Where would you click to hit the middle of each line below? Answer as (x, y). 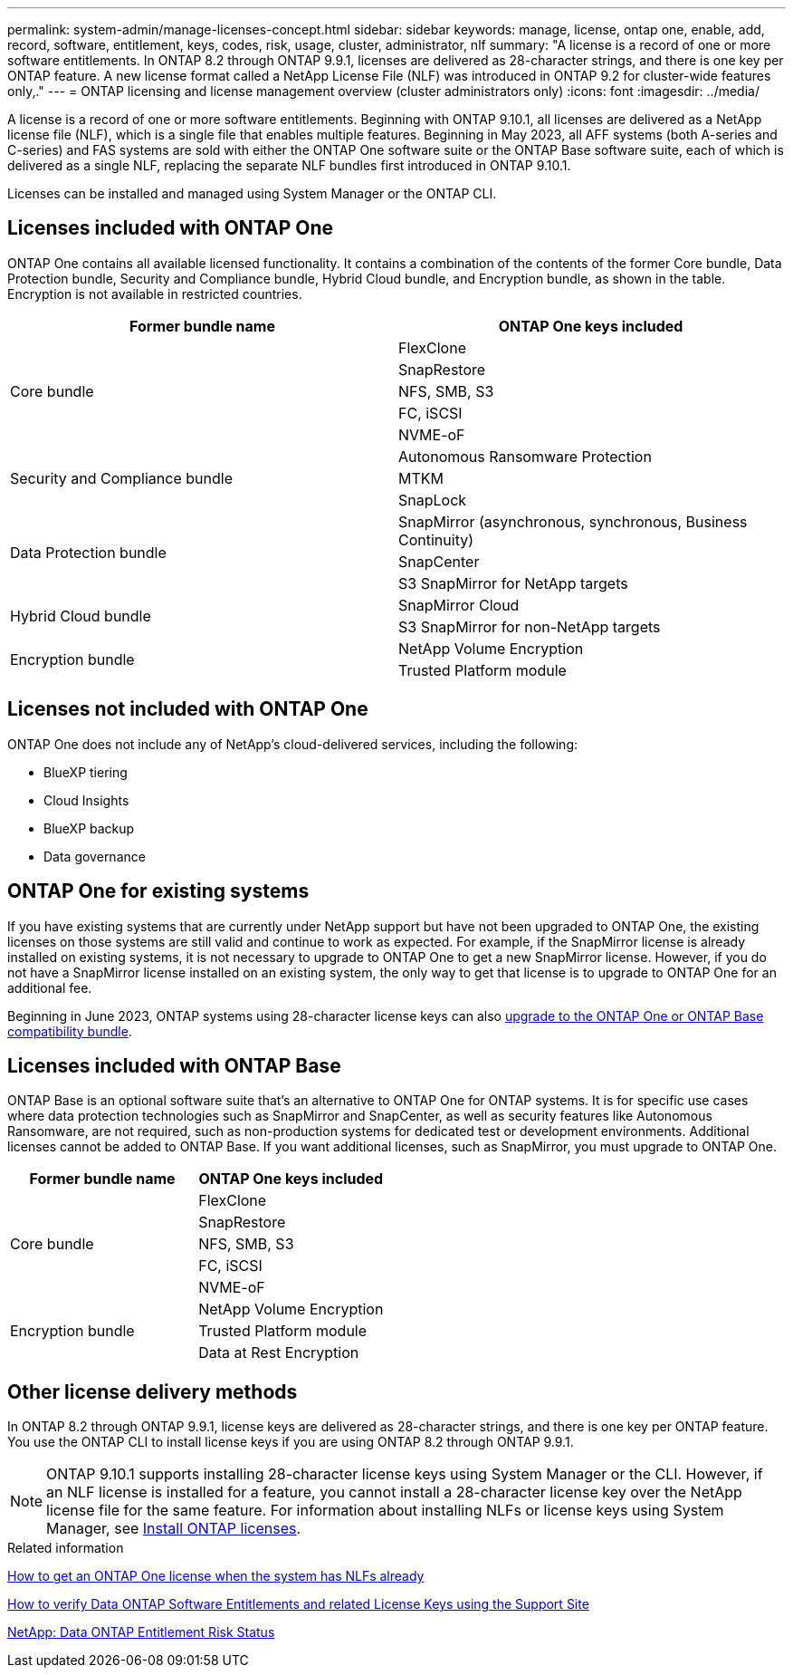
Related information (66, 1548)
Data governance (95, 856)
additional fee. (50, 987)
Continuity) (436, 539)
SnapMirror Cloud (459, 605)
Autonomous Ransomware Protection (525, 456)
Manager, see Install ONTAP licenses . (174, 1529)
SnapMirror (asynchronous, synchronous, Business (573, 521)
